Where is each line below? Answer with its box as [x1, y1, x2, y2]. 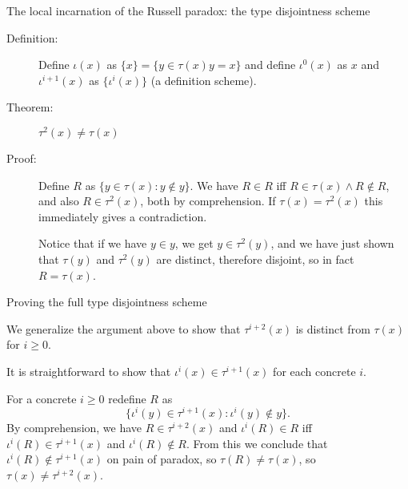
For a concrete [6, 390, 77, 406]
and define [245, 56, 296, 73]
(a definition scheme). [150, 71, 257, 88]
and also [38, 192, 79, 209]
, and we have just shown [270, 235, 394, 252]
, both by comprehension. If [140, 192, 276, 209]
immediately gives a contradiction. [38, 208, 207, 224]
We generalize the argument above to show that [6, 320, 241, 337]
